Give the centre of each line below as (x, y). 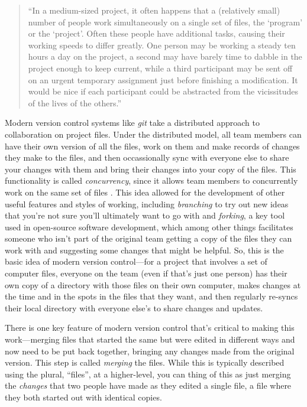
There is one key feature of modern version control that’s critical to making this (150, 328)
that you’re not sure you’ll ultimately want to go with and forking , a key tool (145, 215)
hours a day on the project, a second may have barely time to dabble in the (165, 56)
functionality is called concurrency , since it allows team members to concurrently (151, 180)
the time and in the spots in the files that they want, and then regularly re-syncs (151, 296)
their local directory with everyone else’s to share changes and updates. (134, 307)
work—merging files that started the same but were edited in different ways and (150, 339)
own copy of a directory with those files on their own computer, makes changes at (153, 284)
